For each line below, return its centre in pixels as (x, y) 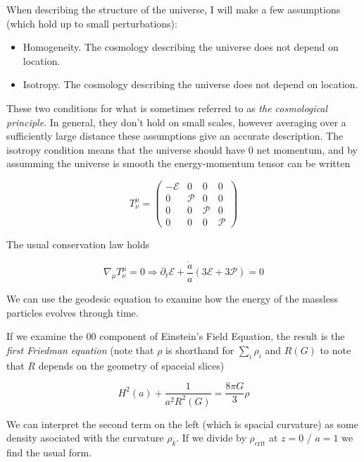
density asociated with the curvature (85, 438)
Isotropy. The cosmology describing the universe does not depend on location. (190, 84)
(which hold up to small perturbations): (92, 23)
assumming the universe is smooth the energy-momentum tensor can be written (178, 163)
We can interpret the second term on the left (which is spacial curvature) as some (182, 424)
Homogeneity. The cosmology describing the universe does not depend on (181, 47)
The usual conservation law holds (78, 244)
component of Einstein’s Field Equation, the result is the (222, 336)
